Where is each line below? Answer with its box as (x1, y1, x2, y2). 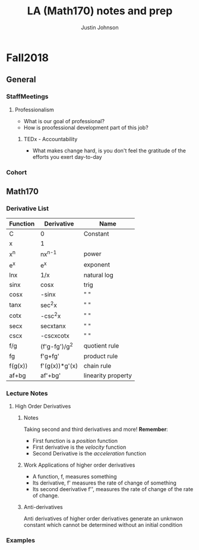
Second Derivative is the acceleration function (32, 450, 147, 457)
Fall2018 (6, 51, 49, 64)
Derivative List (6, 204, 49, 212)
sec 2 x (40, 299, 58, 310)
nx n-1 (40, 249, 57, 258)
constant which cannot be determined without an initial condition (23, 521, 183, 529)
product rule (83, 352, 118, 360)
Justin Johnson (81, 24, 119, 31)
